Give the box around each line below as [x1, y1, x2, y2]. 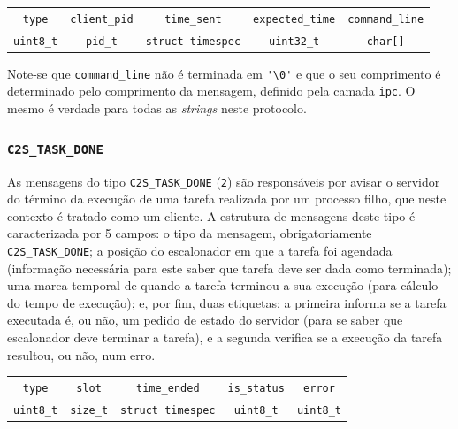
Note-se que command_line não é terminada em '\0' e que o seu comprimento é [7, 64, 441, 82]
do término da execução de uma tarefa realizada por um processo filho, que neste [7, 189, 447, 208]
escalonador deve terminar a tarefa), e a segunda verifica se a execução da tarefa [7, 327, 443, 346]
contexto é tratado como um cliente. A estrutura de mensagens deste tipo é [7, 206, 416, 225]
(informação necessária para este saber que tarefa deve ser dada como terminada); [7, 258, 452, 277]
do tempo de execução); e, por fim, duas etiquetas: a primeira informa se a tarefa [7, 293, 447, 311]
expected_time [253, 12, 336, 26]
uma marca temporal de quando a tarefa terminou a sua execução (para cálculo [7, 276, 439, 295]
